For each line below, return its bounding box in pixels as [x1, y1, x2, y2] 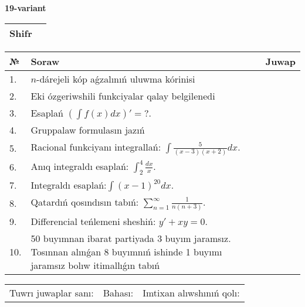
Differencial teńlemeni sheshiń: [30, 214, 156, 228]
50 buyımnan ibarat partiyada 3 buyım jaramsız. [30, 231, 231, 245]
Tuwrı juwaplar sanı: [9, 285, 94, 299]
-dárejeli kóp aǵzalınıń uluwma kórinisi [36, 71, 195, 86]
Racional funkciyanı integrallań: [30, 139, 161, 153]
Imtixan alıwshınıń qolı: [143, 285, 240, 299]
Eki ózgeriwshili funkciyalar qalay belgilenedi [30, 88, 215, 103]
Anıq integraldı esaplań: [30, 159, 129, 173]
